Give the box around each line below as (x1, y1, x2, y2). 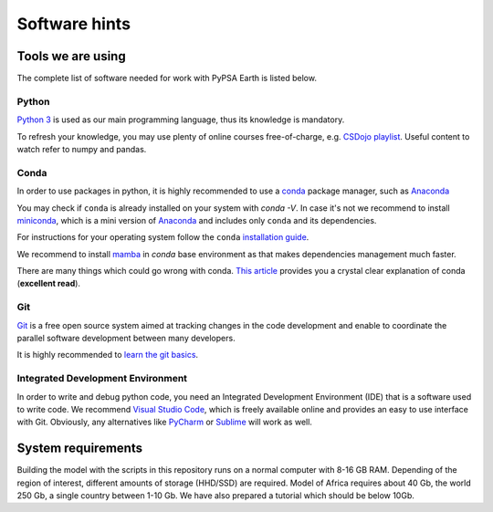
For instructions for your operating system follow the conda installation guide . (16, 232, 309, 243)
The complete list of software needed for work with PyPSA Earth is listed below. (16, 73, 317, 84)
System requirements (16, 441, 143, 456)
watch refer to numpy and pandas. (16, 143, 147, 154)
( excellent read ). (16, 278, 81, 289)
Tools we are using (16, 48, 127, 64)
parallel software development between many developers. (16, 333, 236, 343)
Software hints (16, 14, 131, 34)
